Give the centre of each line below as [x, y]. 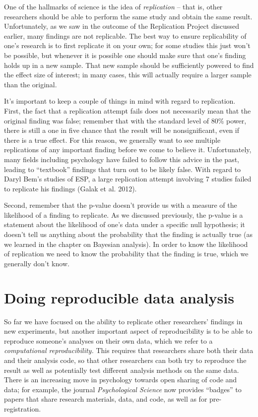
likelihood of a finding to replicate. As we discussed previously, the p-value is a [124, 214]
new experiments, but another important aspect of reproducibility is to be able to [128, 331]
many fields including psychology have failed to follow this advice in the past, [122, 159]
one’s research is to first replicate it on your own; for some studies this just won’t [127, 45]
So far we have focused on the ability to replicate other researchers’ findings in [123, 321]
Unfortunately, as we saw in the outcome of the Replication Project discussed [122, 26]
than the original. [31, 84]
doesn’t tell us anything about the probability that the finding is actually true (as [128, 234]
